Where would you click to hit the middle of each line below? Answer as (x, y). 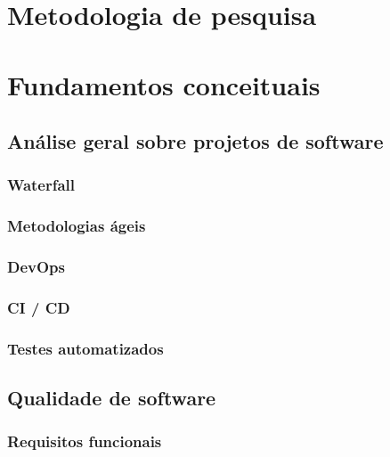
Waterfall (41, 185)
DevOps (36, 267)
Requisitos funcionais (85, 441)
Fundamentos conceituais (164, 84)
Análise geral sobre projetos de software (195, 141)
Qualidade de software (112, 398)
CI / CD (39, 307)
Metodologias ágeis (77, 226)
